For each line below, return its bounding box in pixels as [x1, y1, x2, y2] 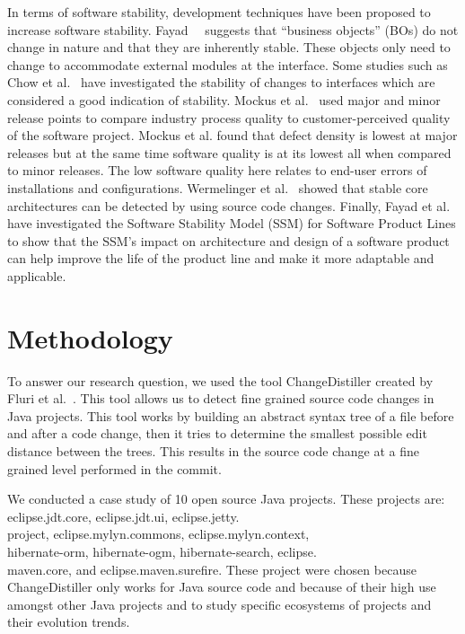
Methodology [7, 319, 173, 356]
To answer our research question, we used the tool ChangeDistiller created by [7, 371, 434, 390]
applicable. [7, 266, 66, 285]
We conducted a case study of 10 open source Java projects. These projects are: [7, 489, 445, 508]
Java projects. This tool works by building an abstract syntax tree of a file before [7, 406, 454, 425]
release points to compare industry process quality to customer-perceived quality [7, 108, 451, 127]
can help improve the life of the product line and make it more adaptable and [7, 249, 434, 268]
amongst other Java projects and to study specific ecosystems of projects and [7, 594, 432, 613]
